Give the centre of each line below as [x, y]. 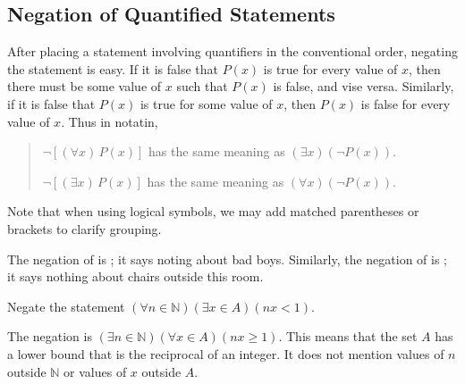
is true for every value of [330, 68]
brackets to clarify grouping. [85, 228]
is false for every [406, 103]
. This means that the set [348, 336]
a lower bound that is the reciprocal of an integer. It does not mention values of [226, 353]
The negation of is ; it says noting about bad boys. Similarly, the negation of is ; [228, 259]
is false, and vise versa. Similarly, [364, 86]
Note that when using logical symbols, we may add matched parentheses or [213, 211]
